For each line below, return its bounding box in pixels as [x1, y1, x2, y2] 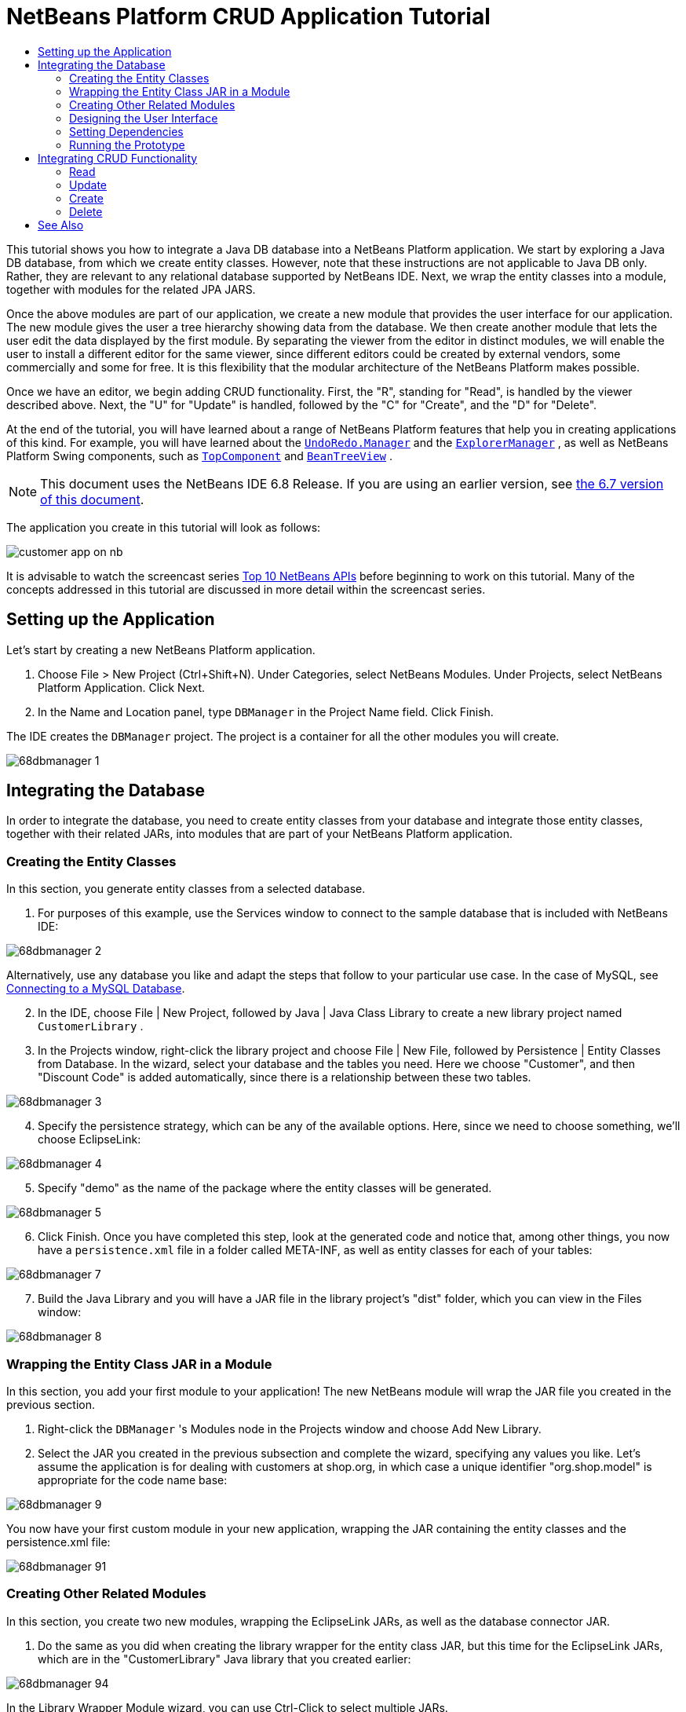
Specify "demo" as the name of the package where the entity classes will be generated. [38, 1181, 492, 1195]
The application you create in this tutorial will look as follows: [6, 520, 321, 534]
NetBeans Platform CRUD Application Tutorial [6, 3, 491, 30]
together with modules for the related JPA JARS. [6, 282, 256, 296]
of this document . [40, 491, 144, 507]
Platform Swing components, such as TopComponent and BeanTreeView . [6, 448, 393, 463]
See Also [38, 218, 84, 232]
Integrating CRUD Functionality [38, 151, 198, 165]
